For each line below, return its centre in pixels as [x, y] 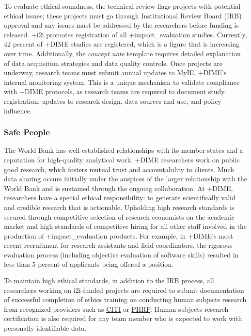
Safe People [27, 132]
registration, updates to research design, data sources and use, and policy [113, 101]
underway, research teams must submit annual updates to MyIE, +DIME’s [115, 72]
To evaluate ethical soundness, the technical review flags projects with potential [122, 6]
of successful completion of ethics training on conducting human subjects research [125, 299]
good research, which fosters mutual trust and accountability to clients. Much [119, 169]
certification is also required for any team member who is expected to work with [123, 318]
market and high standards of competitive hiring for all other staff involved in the [125, 226]
